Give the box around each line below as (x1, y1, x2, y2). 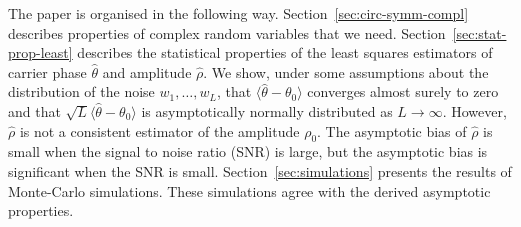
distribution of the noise (8, 81, 155, 102)
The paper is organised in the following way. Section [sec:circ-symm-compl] (8, 3, 469, 23)
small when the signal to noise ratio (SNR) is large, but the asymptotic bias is (8, 141, 488, 162)
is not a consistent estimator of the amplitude (19, 120, 300, 141)
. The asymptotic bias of (317, 120, 467, 141)
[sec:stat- (452, 22, 507, 43)
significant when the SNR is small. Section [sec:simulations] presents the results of (8, 160, 512, 181)
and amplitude (102, 61, 192, 82)
